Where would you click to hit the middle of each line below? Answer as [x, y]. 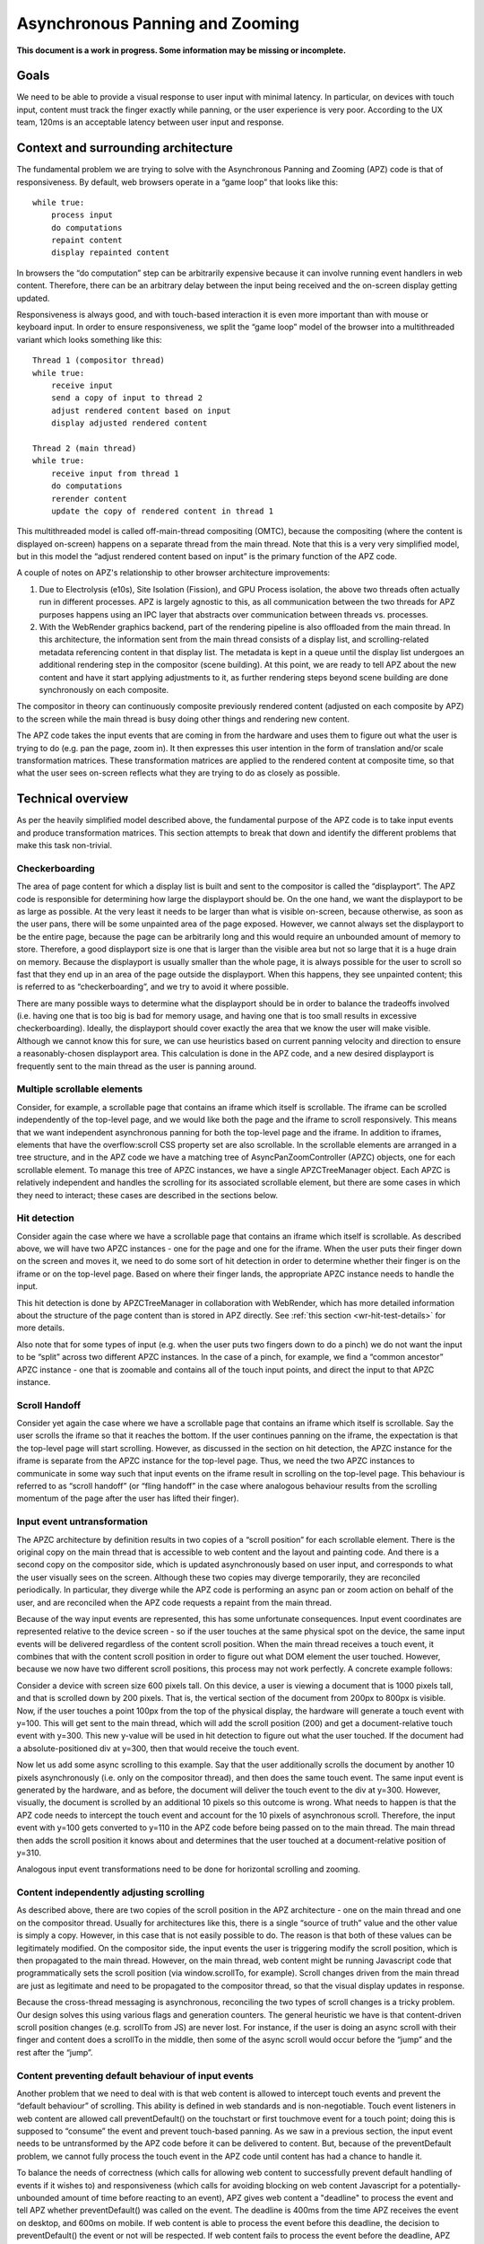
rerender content [89, 499]
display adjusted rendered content [129, 423]
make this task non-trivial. [64, 846]
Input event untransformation [82, 1521]
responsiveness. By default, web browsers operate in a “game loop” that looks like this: [177, 182]
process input [82, 215]
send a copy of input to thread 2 [127, 398]
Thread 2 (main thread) [85, 448]
